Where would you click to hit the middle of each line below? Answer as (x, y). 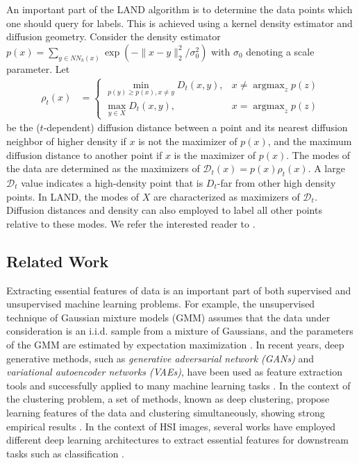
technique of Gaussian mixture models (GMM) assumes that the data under (168, 317)
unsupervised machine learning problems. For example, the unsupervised (161, 304)
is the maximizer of (215, 154)
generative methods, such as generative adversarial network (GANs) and (160, 358)
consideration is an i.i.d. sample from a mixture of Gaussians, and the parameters (180, 331)
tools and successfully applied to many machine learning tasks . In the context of (178, 385)
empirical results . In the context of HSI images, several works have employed (171, 426)
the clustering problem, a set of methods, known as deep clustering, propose (168, 399)
